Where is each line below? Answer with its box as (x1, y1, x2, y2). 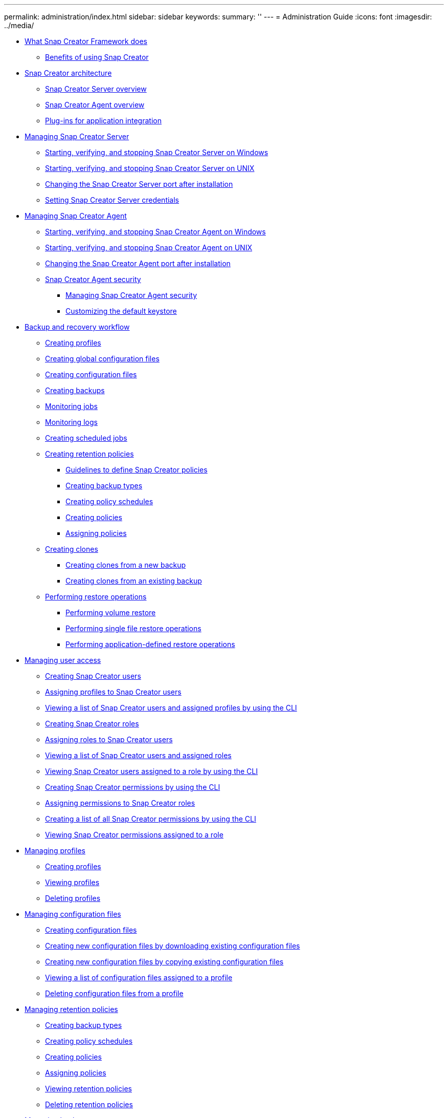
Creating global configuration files (45, 354, 160, 363)
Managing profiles (25, 846, 85, 855)
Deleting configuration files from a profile (45, 989, 184, 998)
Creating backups (45, 386, 105, 395)
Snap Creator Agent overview (45, 100, 145, 109)
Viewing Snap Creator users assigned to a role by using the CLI (45, 767, 258, 776)
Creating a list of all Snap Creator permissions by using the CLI (45, 814, 256, 823)
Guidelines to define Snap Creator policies (65, 465, 208, 474)
